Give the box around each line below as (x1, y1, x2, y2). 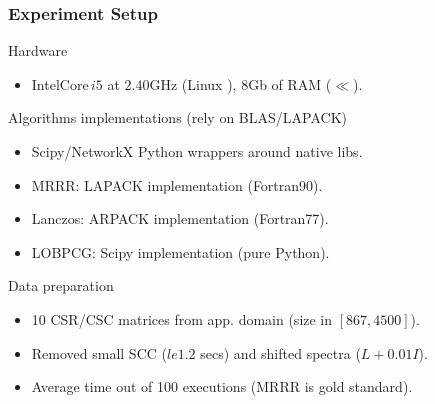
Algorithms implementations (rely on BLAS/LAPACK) (8, 107, 347, 128)
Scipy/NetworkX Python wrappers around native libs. (31, 141, 363, 161)
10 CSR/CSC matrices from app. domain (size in (31, 308, 333, 329)
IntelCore (31, 73, 89, 94)
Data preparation (8, 275, 114, 296)
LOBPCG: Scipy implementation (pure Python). (31, 241, 330, 262)
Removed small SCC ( (31, 342, 167, 363)
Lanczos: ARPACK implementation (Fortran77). (31, 208, 329, 229)
